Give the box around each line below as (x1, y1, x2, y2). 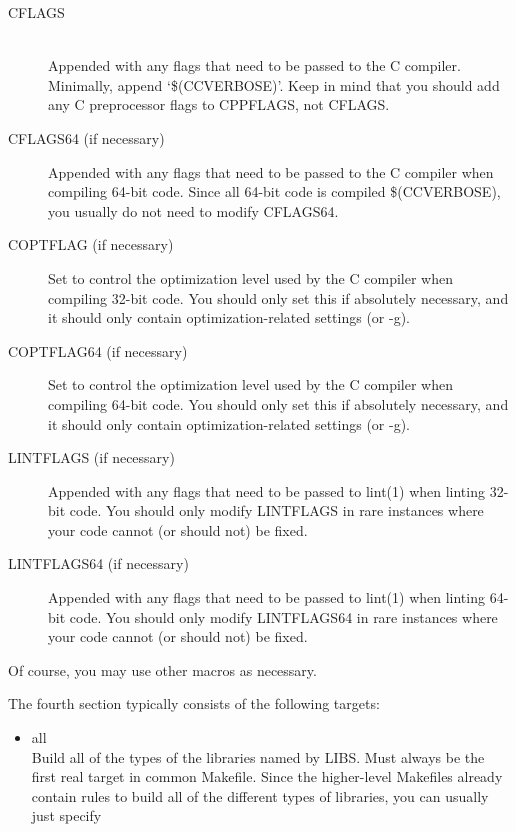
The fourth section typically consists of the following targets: (8, 693, 380, 714)
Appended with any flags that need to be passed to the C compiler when (48, 161, 494, 182)
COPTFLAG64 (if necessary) (8, 340, 188, 361)
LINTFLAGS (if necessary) (8, 447, 175, 468)
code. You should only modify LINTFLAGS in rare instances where (69, 500, 484, 521)
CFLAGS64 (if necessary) (8, 127, 165, 148)
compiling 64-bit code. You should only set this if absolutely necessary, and (48, 393, 509, 414)
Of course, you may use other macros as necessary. (8, 659, 317, 680)
